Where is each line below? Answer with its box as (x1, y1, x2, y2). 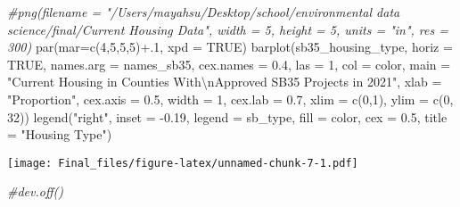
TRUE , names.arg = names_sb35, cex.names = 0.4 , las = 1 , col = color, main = (7, 54, 451, 73)
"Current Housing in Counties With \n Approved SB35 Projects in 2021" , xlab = (7, 72, 442, 91)
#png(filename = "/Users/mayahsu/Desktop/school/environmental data (7, 3, 400, 21)
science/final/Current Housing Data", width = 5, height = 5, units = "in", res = (7, 20, 448, 38)
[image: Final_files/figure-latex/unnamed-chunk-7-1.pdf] (7, 156, 358, 170)
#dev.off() (7, 182, 63, 201)
